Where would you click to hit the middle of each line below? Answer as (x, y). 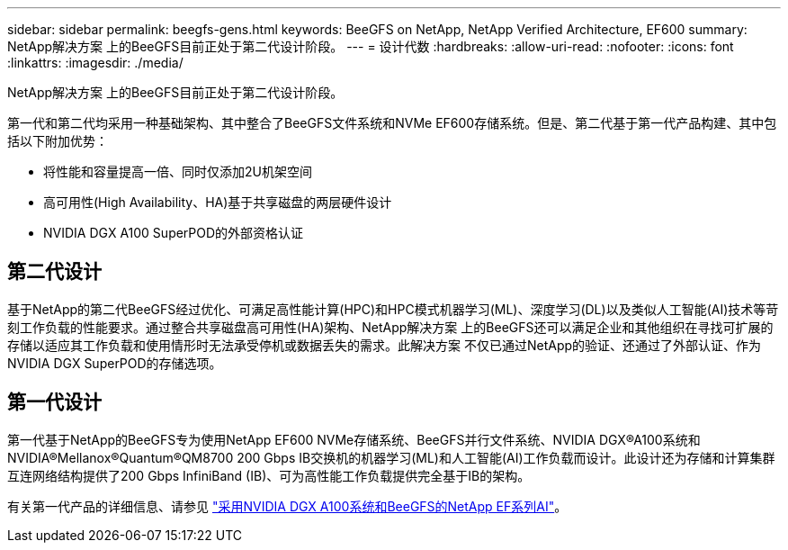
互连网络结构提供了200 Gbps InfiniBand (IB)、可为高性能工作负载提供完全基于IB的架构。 (269, 475)
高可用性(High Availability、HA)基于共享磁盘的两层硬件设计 (218, 202)
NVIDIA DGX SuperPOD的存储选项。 (115, 363)
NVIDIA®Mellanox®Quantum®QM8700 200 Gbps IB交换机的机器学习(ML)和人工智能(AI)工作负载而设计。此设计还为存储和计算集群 (391, 457)
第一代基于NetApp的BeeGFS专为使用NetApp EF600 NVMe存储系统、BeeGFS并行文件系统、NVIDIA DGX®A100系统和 (354, 439)
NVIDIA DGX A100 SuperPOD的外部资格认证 (174, 233)
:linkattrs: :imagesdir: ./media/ (95, 63)
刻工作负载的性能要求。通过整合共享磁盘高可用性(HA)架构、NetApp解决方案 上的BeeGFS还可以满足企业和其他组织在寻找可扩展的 (390, 327)
